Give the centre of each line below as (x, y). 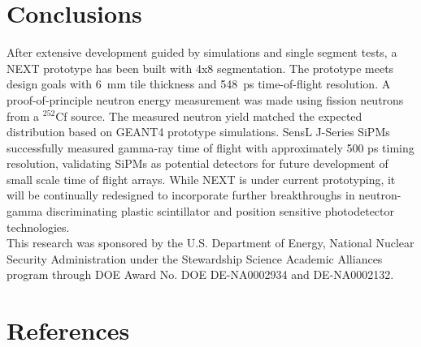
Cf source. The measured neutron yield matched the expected (209, 116)
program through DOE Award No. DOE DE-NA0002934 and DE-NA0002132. (200, 274)
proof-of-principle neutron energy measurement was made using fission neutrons (205, 99)
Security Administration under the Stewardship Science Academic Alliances (195, 258)
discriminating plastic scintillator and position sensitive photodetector (220, 211)
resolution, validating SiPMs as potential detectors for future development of (197, 163)
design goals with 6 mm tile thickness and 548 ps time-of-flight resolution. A (199, 84)
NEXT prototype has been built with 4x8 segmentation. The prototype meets (200, 68)
